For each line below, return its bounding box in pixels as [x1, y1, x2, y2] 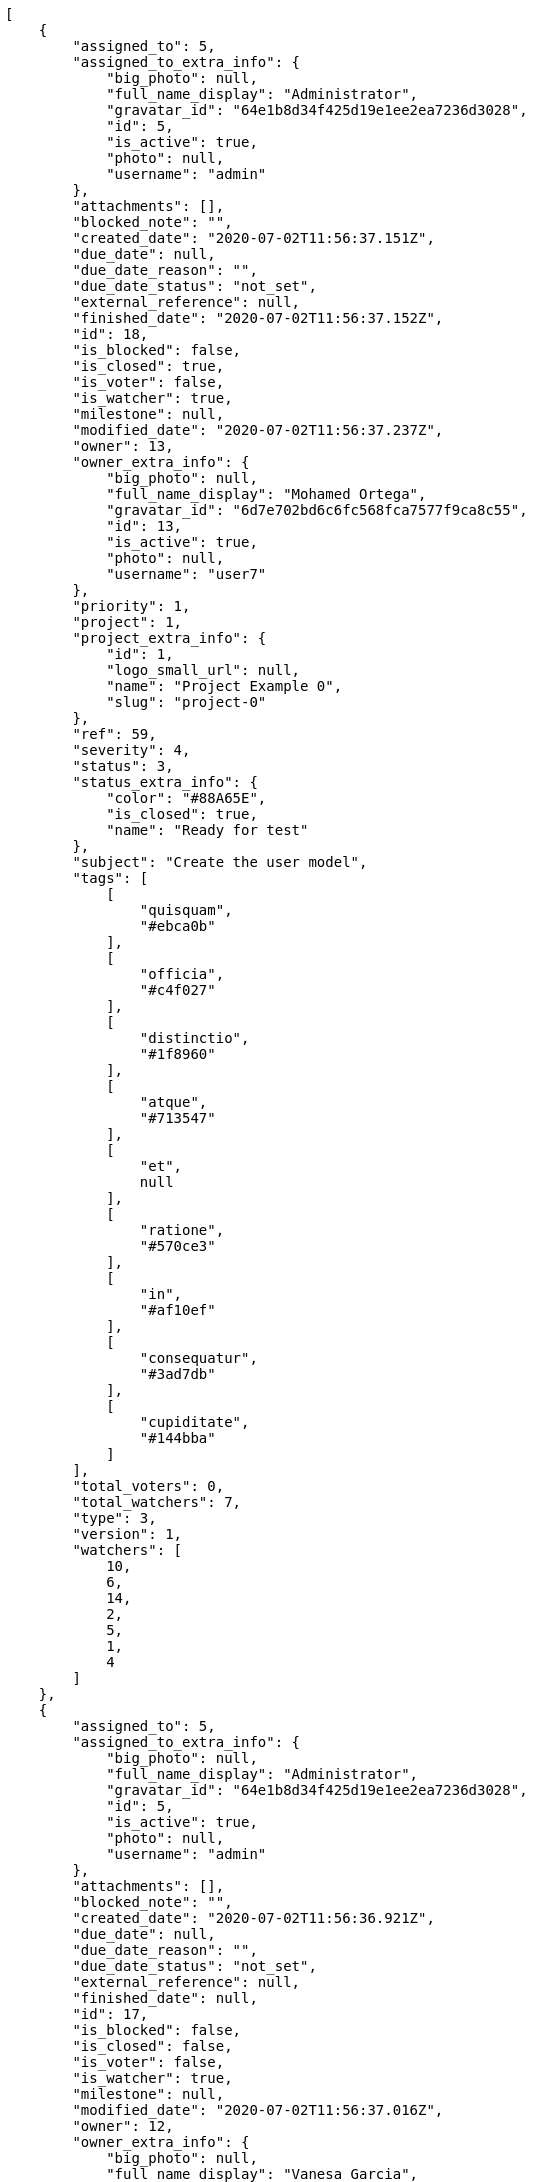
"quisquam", [139, 902, 233, 918]
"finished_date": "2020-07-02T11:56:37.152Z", [72, 310, 444, 326]
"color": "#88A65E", [106, 790, 267, 806]
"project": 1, [72, 614, 183, 630]
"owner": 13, [72, 438, 174, 454]
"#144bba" [139, 1430, 216, 1446]
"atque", [139, 1094, 208, 1110]
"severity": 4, [72, 742, 191, 758]
